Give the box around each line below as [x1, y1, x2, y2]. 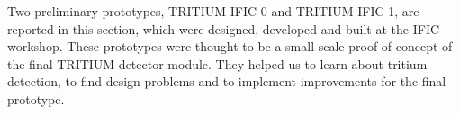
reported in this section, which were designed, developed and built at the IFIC [7, 19, 440, 38]
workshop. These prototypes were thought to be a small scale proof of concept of [7, 37, 453, 56]
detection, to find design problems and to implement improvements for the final [7, 72, 446, 91]
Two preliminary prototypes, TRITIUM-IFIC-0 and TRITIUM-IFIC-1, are [7, 2, 419, 20]
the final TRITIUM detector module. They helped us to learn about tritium [7, 54, 428, 73]
